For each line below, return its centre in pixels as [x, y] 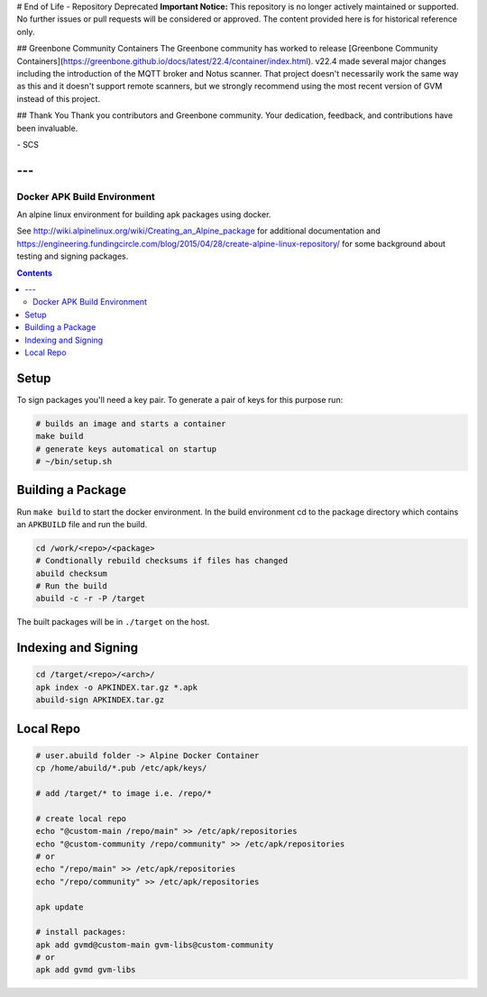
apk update [60, 907]
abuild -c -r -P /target [91, 599]
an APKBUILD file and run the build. [82, 524]
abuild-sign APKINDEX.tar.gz [100, 700]
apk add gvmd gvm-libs [86, 970]
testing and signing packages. [73, 256]
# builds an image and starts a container [131, 423]
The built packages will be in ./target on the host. [113, 622]
